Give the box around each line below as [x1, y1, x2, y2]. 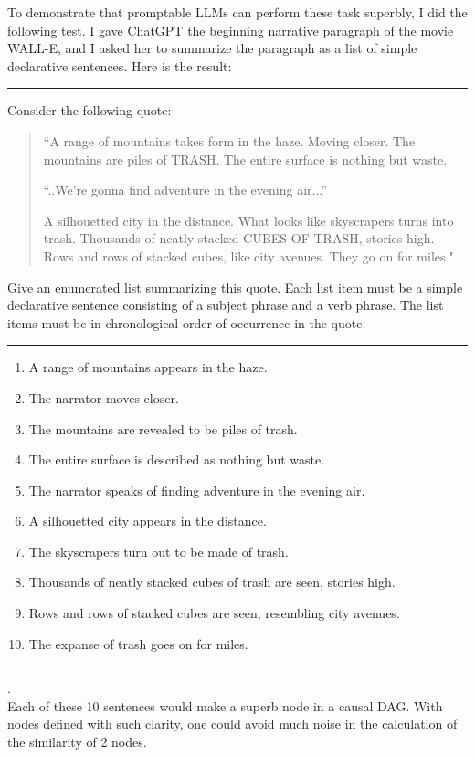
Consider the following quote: [7, 101, 172, 120]
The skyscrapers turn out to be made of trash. [28, 541, 289, 560]
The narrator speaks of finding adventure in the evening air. [28, 480, 365, 499]
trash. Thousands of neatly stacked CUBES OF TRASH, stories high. [43, 229, 435, 248]
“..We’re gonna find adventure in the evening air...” [43, 180, 327, 199]
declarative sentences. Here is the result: [7, 56, 232, 75]
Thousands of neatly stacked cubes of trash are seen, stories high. [28, 572, 396, 592]
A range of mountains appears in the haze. [28, 357, 268, 377]
